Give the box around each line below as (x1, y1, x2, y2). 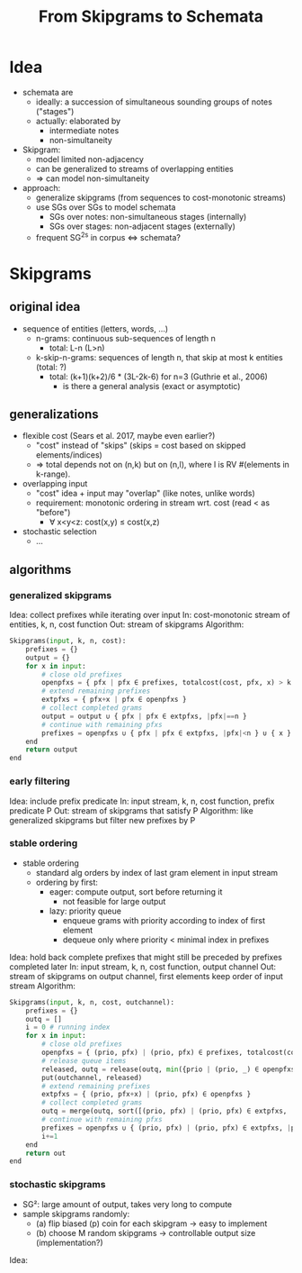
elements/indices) (35, 450, 103, 460)
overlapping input (22, 478, 88, 489)
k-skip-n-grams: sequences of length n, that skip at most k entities (35, 351, 283, 362)
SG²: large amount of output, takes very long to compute (22, 1198, 232, 1209)
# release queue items (41, 1056, 127, 1065)
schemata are (22, 86, 74, 97)
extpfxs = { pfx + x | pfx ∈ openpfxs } (41, 696, 187, 705)
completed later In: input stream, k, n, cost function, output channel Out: (9, 961, 277, 972)
